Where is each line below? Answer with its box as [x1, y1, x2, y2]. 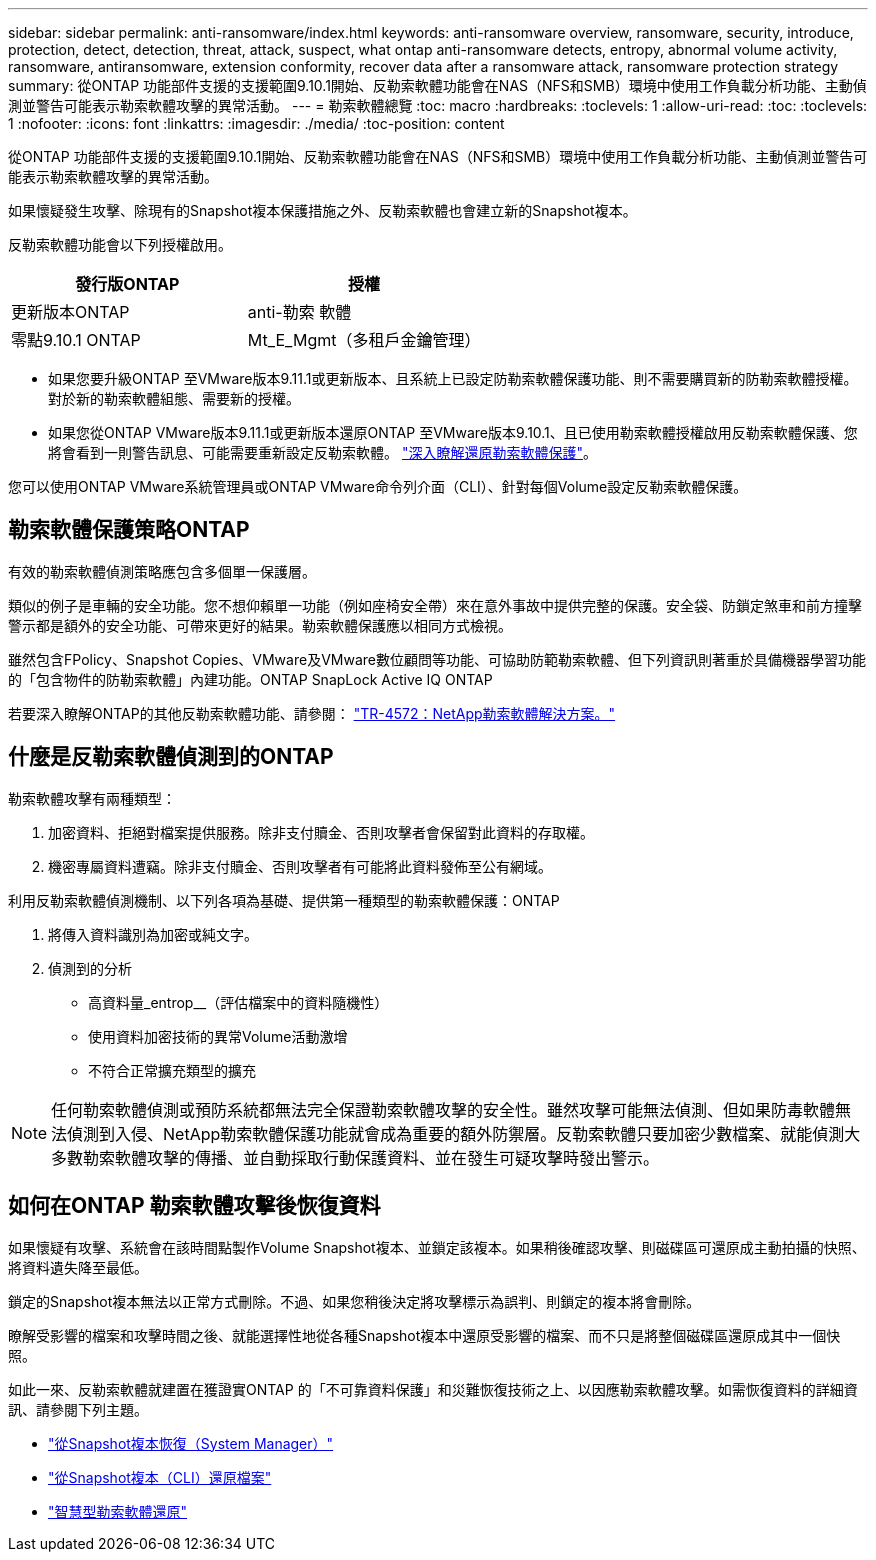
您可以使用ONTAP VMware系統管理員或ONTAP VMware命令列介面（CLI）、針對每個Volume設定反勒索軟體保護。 [8, 478, 748, 495]
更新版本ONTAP [11, 302, 130, 322]
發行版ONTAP [75, 274, 180, 294]
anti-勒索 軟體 [247, 302, 352, 322]
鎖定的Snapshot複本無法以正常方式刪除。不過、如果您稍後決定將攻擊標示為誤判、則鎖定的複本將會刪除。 [8, 1292, 701, 1310]
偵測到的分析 [48, 959, 132, 977]
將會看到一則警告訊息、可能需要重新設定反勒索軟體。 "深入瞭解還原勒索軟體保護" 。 [48, 444, 597, 461]
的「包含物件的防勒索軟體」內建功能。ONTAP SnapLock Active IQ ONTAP [8, 670, 493, 688]
